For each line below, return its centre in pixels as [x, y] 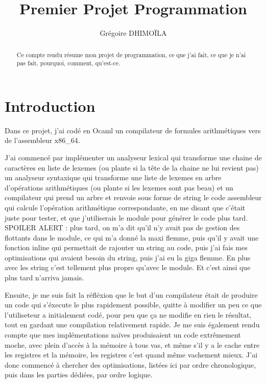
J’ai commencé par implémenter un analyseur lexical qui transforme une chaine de [133, 157]
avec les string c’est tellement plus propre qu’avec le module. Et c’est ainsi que [128, 267]
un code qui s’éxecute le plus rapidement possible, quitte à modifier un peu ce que [133, 305]
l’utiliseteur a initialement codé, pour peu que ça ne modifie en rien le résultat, [128, 314]
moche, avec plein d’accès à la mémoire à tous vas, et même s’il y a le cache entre [132, 344]
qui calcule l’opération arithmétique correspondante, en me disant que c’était [125, 207]
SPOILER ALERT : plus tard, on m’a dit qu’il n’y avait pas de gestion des [122, 228]
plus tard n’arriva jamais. [44, 278]
